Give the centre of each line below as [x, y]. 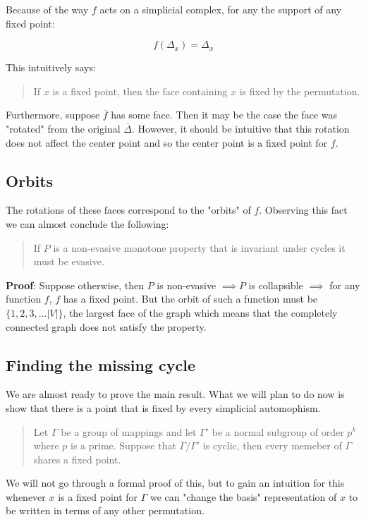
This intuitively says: [51, 67]
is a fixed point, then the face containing [140, 91]
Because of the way [47, 9]
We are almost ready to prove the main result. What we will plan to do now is [175, 394]
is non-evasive [187, 285]
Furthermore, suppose [53, 115]
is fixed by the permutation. [300, 91]
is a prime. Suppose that [123, 445]
